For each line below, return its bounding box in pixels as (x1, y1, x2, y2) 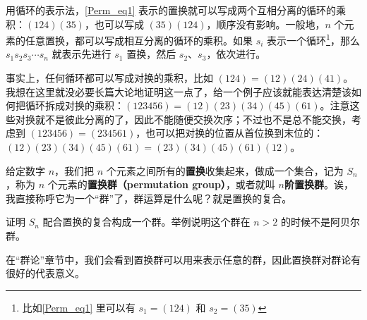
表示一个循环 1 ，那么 (267, 31, 360, 47)
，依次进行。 (206, 47, 266, 61)
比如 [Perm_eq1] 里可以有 (22, 300, 136, 314)
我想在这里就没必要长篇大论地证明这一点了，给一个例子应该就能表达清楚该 (6, 84, 351, 99)
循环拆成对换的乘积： (25, 98, 124, 113)
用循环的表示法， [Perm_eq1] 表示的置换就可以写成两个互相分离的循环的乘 (6, 3, 347, 17)
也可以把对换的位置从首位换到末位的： (145, 125, 324, 140)
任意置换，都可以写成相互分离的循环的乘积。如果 (25, 32, 253, 47)
